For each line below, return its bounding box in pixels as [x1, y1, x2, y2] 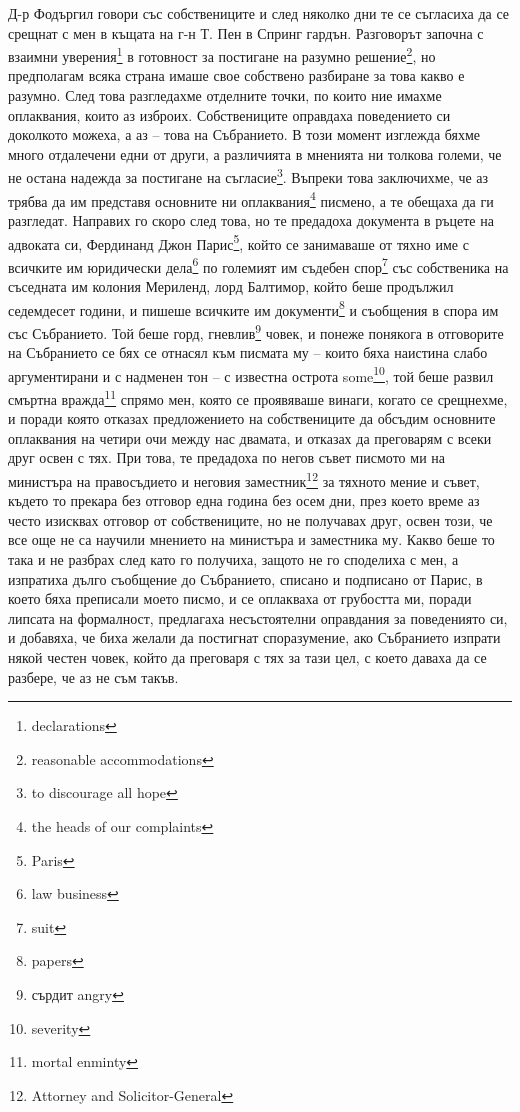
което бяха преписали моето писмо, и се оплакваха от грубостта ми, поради [8, 588, 472, 609]
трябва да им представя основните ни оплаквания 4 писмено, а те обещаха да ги [8, 187, 494, 211]
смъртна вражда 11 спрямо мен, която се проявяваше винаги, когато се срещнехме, [8, 385, 508, 409]
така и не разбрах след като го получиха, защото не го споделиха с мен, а [8, 549, 459, 569]
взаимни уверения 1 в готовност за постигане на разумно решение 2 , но [8, 43, 436, 66]
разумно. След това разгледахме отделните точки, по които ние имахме [8, 85, 442, 106]
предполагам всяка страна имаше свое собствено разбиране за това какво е [8, 65, 465, 86]
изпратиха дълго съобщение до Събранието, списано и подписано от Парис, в [8, 568, 483, 589]
